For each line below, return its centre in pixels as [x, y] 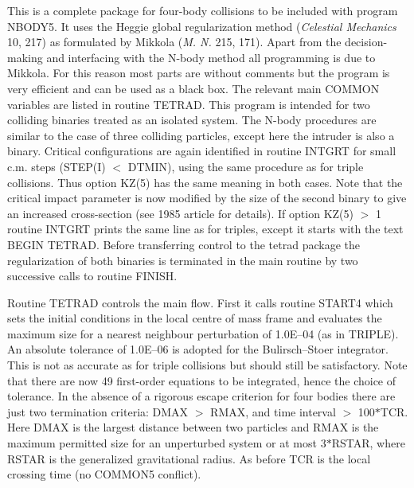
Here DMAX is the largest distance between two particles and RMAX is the [193, 427]
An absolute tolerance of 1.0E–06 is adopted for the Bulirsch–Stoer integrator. [198, 349]
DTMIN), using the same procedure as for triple [246, 166]
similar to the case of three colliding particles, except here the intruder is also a [201, 135]
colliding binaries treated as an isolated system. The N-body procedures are [192, 120]
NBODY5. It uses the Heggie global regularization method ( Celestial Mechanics [202, 26]
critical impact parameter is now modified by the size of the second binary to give [207, 198]
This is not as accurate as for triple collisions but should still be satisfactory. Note [207, 365]
